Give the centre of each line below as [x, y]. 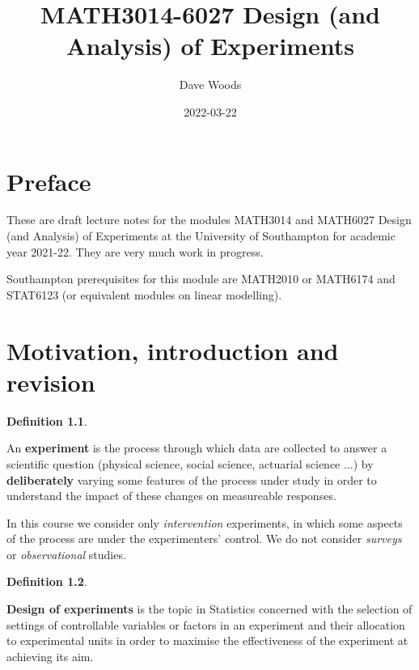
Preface [49, 181]
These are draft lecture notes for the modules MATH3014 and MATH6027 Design [209, 220]
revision [51, 382]
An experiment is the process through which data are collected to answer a [197, 448]
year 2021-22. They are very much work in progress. [135, 251]
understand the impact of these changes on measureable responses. [171, 496]
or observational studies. [66, 554]
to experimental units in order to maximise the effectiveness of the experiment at [207, 640]
